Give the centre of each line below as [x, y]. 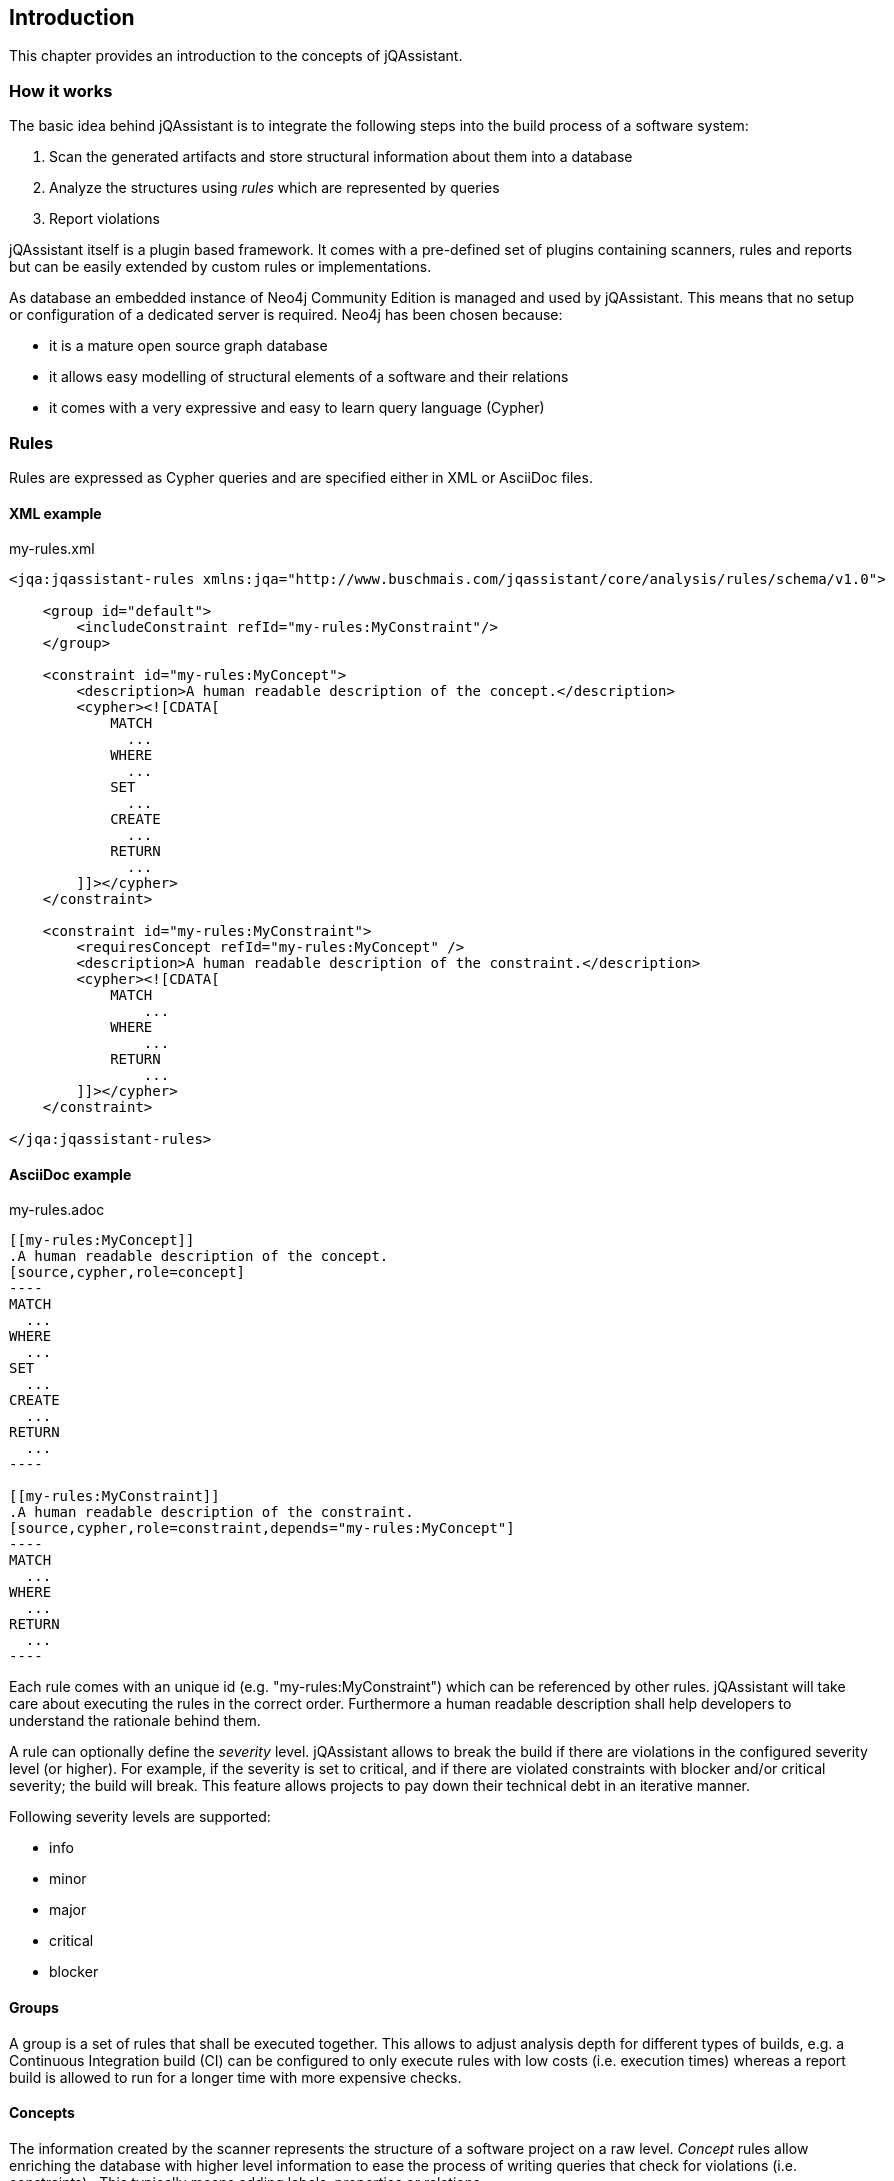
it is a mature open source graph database [188, 346]
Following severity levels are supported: [140, 1817]
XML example [55, 513]
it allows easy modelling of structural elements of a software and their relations [309, 377]
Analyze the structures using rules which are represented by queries [274, 188]
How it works [61, 90]
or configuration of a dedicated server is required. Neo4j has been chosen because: [286, 315]
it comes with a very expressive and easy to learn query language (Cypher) [297, 408]
